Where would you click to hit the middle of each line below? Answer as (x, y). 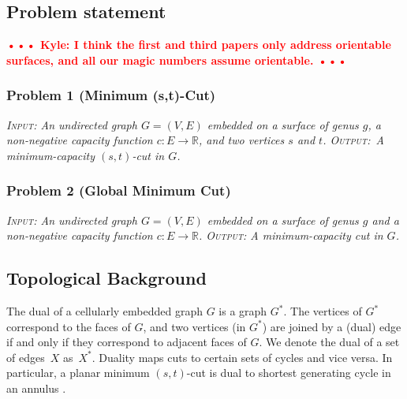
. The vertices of (323, 311)
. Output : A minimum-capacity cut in (291, 235)
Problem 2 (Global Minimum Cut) (119, 190)
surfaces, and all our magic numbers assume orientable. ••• (177, 60)
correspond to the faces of (69, 326)
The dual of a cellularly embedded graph (105, 311)
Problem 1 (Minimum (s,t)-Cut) (111, 95)
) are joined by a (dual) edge (332, 326)
